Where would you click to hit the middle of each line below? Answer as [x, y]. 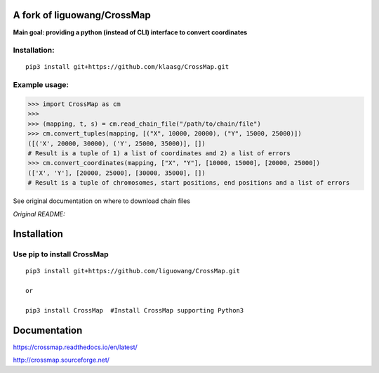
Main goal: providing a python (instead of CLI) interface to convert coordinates [130, 32]
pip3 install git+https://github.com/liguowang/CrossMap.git [133, 271]
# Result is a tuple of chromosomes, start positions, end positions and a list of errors [189, 183]
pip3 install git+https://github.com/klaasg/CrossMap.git [127, 67]
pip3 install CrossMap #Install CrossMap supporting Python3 [135, 310]
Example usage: [41, 85]
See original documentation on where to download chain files [102, 201]
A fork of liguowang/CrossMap [82, 15]
